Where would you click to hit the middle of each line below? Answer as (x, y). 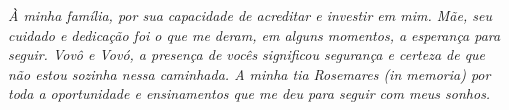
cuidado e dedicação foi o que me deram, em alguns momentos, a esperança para (254, 34)
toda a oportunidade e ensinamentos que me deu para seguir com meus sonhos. (249, 93)
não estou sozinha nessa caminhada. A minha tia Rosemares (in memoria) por (249, 73)
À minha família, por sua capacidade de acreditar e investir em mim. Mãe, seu (250, 15)
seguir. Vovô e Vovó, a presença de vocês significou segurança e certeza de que (247, 54)
